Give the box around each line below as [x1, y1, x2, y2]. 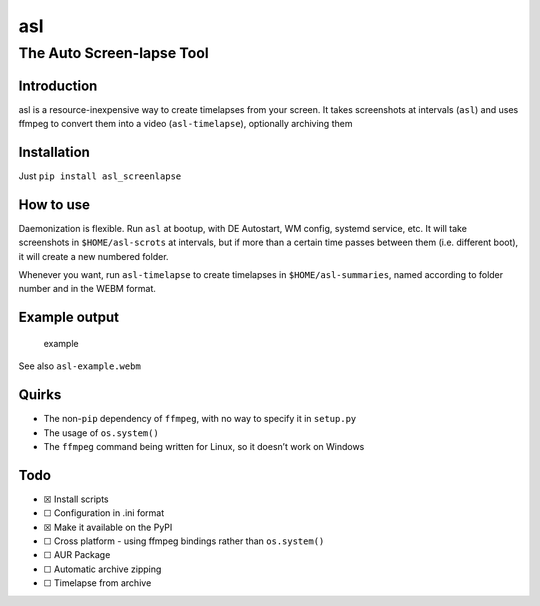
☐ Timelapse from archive [43, 577, 152, 589]
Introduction [18, 77, 98, 94]
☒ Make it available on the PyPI [43, 521, 173, 533]
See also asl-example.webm [18, 360, 142, 372]
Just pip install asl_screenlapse [18, 170, 182, 182]
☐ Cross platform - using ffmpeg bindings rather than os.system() [43, 535, 325, 547]
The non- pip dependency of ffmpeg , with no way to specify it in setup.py [43, 413, 357, 425]
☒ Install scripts [43, 493, 109, 505]
